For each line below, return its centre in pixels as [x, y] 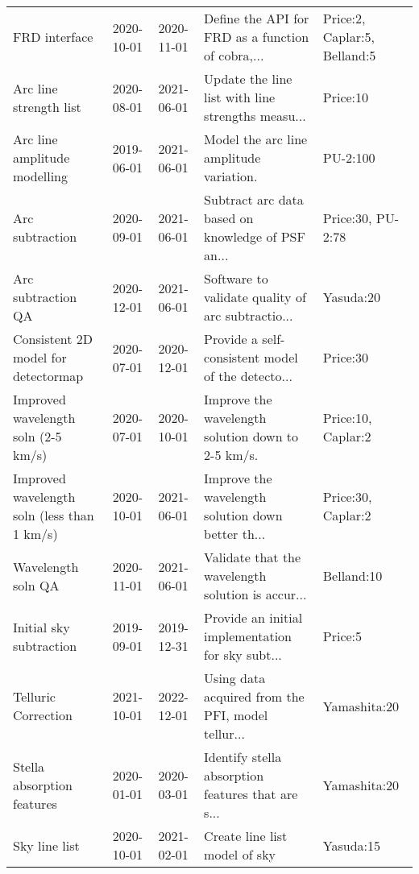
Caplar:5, [348, 37]
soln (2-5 [37, 436]
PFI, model [236, 715]
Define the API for [257, 18]
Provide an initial [253, 617]
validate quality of [255, 297]
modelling [41, 176]
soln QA [36, 585]
